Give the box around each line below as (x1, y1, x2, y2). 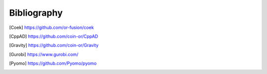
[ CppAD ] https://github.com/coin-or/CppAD (9, 33, 98, 39)
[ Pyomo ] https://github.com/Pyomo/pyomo (9, 60, 97, 66)
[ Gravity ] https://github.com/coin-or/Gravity (9, 42, 99, 49)
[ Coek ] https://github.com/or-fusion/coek (9, 25, 94, 30)
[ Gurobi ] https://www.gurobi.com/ (9, 51, 79, 57)
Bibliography (9, 7, 63, 18)
